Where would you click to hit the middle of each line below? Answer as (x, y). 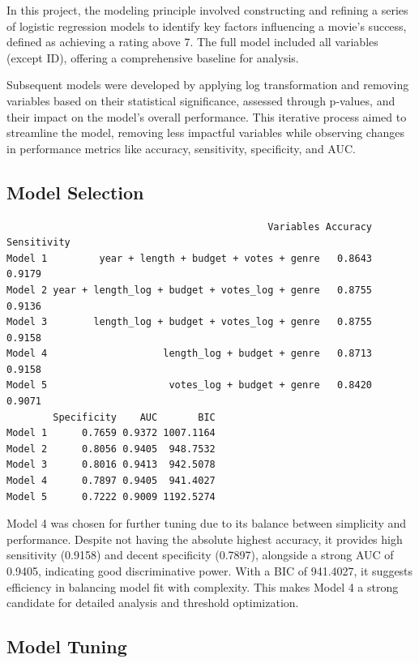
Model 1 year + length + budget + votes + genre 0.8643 (190, 258)
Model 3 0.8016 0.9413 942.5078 (111, 465)
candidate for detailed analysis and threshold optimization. (153, 603)
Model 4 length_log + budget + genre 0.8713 (190, 354)
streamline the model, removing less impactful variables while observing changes (205, 133)
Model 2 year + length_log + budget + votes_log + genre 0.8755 (190, 290)
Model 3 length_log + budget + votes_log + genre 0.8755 (190, 322)
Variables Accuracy (320, 227)
